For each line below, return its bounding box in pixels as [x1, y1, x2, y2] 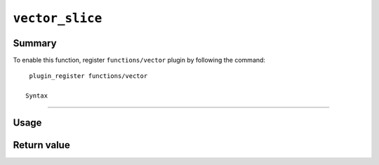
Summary [13, 37, 57, 49]
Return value [13, 139, 70, 151]
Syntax [25, 92, 48, 100]
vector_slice [13, 11, 102, 26]
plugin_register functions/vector [29, 72, 148, 80]
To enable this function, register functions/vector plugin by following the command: [13, 56, 266, 65]
